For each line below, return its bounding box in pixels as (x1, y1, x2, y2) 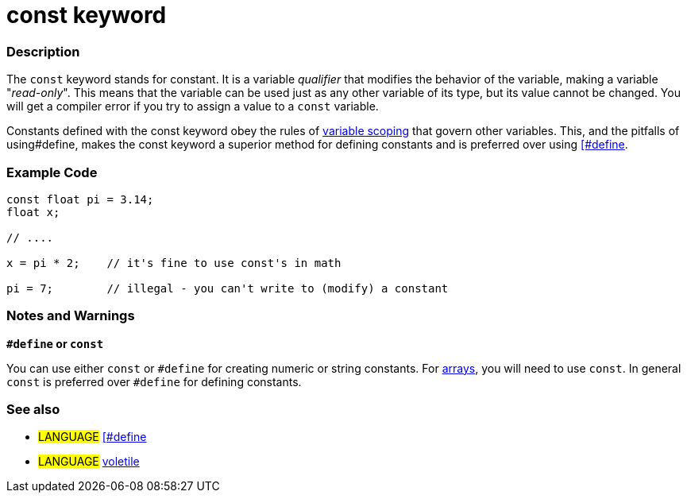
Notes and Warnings (6, 308, 135, 324)
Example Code (6, 164, 98, 180)
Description (6, 43, 80, 60)
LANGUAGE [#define (38, 430, 147, 444)
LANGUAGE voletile (38, 455, 140, 469)
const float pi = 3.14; (6, 192, 154, 206)
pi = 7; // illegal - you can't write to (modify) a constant (6, 281, 449, 295)
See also (6, 401, 60, 417)
